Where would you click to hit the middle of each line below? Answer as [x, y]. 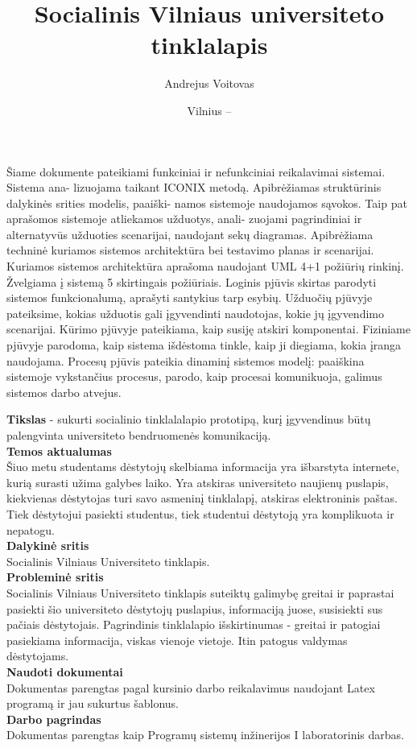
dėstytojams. [38, 656]
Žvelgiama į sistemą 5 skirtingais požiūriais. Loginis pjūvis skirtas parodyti [192, 281]
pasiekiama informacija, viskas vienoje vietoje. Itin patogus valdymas [177, 640]
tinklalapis [209, 45]
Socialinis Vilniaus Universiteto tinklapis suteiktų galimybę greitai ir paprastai [200, 592]
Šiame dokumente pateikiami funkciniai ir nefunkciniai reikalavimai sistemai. [196, 171]
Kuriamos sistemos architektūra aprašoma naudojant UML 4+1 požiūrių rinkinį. [205, 266]
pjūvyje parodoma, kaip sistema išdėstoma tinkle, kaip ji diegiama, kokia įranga [204, 345]
